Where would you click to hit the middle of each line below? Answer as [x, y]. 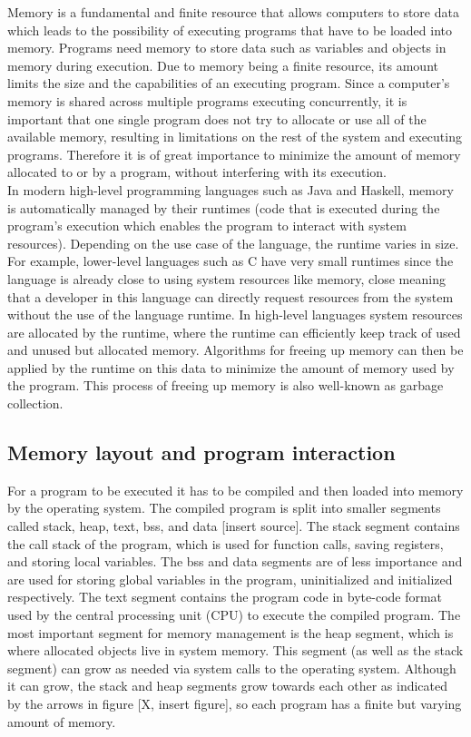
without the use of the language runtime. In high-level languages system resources [235, 314]
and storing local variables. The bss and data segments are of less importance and [235, 561]
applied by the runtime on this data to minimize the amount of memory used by [231, 367]
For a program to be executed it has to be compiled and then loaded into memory [235, 490]
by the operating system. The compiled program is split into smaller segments [224, 508]
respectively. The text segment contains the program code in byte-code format [225, 597]
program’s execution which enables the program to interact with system [207, 226]
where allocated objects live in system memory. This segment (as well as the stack [235, 650]
